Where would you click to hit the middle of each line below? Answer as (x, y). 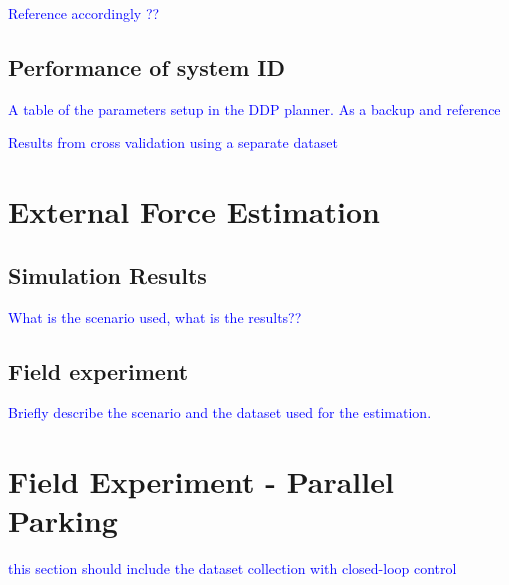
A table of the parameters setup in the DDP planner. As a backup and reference (254, 108)
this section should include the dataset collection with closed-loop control (232, 568)
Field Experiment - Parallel (201, 481)
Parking (63, 520)
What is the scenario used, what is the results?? (155, 316)
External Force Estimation (194, 211)
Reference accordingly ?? (84, 13)
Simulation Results (107, 274)
